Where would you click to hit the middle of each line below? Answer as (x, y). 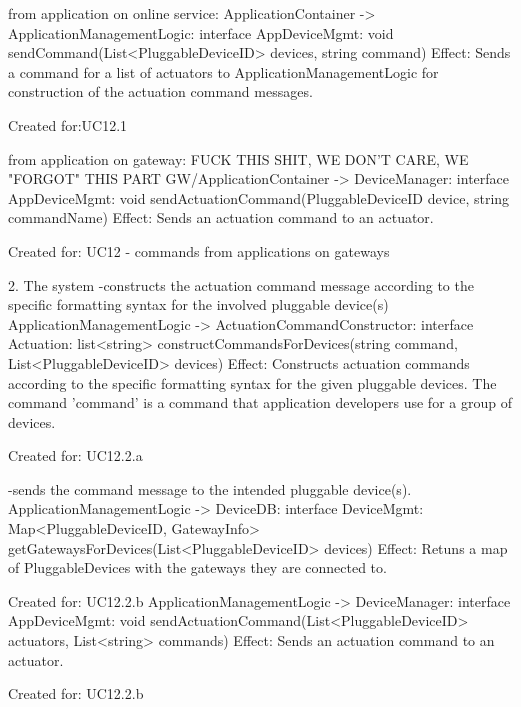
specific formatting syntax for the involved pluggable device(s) (198, 304)
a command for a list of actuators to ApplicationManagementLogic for (223, 71)
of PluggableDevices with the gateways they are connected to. (197, 567)
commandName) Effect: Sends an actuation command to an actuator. (221, 217)
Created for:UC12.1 (68, 124)
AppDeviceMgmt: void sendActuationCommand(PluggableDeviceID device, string (259, 197)
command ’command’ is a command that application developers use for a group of (260, 402)
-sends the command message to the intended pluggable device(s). (210, 488)
